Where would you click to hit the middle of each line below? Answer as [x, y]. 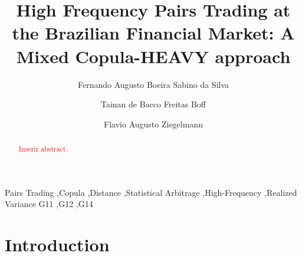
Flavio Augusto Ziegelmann [153, 124]
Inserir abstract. [43, 149]
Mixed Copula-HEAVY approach [153, 56]
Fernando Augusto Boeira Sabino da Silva [153, 84]
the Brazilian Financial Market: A [153, 33]
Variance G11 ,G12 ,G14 [49, 204]
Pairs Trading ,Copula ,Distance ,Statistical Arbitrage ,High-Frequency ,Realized [151, 192]
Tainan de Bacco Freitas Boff [153, 104]
